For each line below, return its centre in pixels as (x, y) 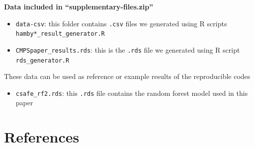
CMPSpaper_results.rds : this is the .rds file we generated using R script (128, 49)
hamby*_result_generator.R (60, 34)
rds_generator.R (42, 60)
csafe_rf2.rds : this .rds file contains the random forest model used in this (132, 93)
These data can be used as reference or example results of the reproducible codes (127, 76)
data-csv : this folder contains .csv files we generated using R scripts (121, 23)
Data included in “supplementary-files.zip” (79, 6)
